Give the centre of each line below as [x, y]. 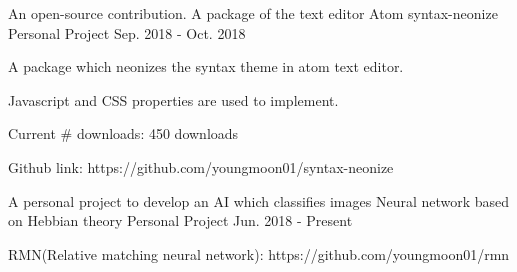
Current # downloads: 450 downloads [123, 133]
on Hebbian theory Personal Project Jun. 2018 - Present [180, 220]
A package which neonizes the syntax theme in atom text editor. [206, 66]
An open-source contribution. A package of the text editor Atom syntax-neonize [253, 13]
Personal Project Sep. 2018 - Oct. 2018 [127, 32]
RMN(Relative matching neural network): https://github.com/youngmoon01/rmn [259, 253]
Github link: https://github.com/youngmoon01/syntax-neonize [201, 166]
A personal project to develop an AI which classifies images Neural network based [259, 200]
